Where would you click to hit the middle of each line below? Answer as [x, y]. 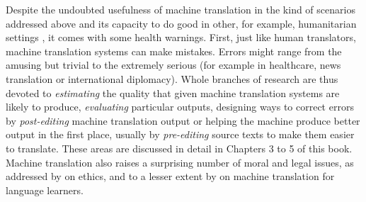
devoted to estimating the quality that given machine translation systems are [173, 92]
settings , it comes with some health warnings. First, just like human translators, [181, 37]
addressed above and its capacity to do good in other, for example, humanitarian [181, 23]
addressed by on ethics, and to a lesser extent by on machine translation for [170, 176]
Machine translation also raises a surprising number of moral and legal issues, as [180, 162]
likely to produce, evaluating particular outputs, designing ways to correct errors [180, 107]
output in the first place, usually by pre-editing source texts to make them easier [180, 134]
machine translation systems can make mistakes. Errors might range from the [174, 51]
